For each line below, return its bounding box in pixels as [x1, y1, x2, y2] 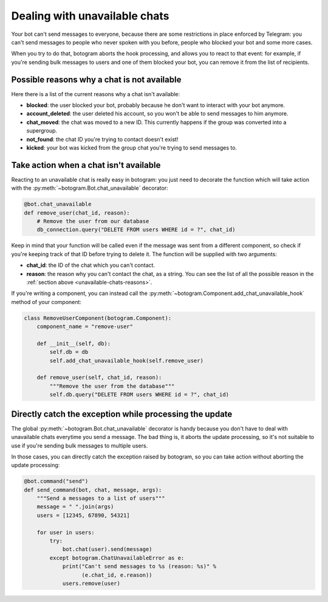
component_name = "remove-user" [36, 323, 134, 330]
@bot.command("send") [24, 478, 89, 485]
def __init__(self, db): [36, 340, 111, 347]
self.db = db [49, 348, 89, 356]
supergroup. [26, 127, 58, 134]
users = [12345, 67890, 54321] [36, 511, 130, 519]
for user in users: [36, 529, 95, 536]
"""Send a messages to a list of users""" [36, 495, 165, 502]
